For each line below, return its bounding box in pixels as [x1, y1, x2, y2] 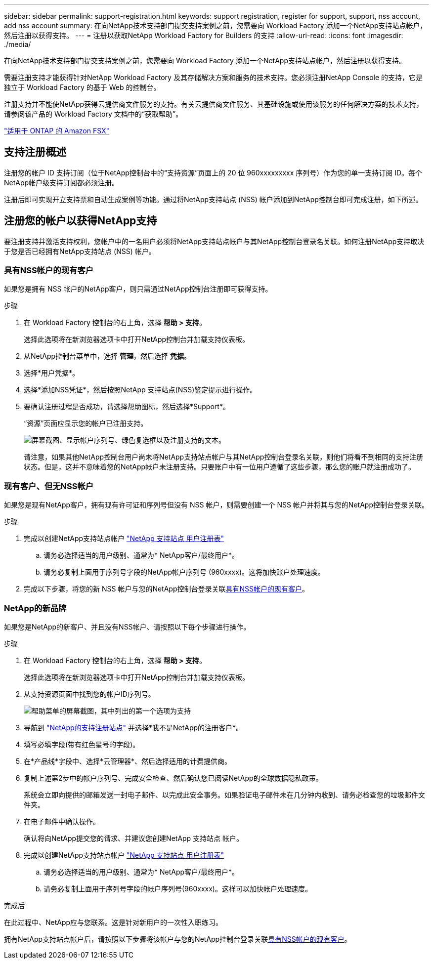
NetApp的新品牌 [4, 603, 67, 613]
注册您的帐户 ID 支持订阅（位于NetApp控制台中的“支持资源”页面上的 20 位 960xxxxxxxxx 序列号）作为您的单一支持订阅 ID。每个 [4, 168, 423, 177]
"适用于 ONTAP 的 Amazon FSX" [4, 126, 110, 135]
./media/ [4, 40, 31, 48]
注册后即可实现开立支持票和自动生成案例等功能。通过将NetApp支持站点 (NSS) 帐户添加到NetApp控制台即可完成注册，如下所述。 [4, 195, 423, 204]
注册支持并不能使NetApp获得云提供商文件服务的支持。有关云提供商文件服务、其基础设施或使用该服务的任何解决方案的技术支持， [4, 100, 424, 108]
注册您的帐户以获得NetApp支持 [4, 214, 157, 227]
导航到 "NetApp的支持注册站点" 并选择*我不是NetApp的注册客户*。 [24, 723, 243, 732]
